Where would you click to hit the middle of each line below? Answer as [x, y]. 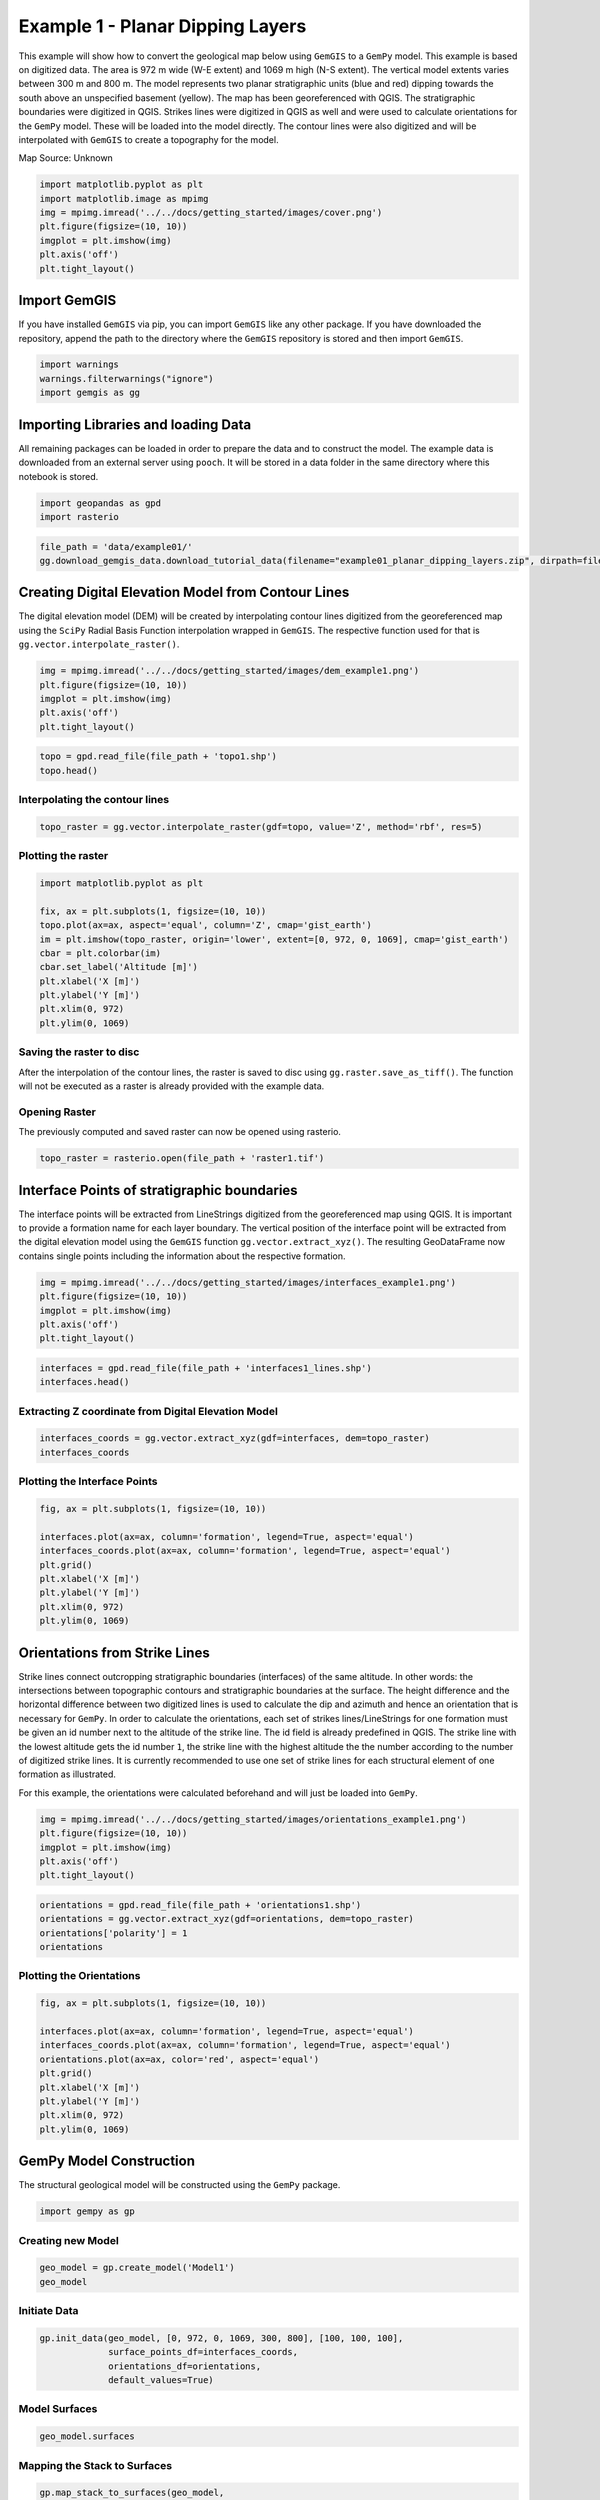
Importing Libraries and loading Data [135, 424]
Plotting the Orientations [79, 1976]
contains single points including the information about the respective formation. [182, 1256]
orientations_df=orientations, [185, 2366]
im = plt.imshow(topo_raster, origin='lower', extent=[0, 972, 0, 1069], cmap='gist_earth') [274, 939]
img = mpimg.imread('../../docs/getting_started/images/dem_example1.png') [229, 671]
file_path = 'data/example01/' [116, 546]
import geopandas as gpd [100, 503]
